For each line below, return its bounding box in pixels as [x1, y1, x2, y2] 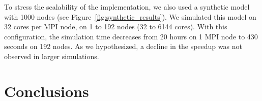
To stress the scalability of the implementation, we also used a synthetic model [4, 2, 250, 12]
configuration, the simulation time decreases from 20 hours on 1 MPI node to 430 [4, 31, 258, 41]
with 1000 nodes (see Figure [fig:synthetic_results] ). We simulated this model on [4, 11, 256, 22]
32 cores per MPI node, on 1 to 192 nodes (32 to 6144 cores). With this [4, 21, 227, 32]
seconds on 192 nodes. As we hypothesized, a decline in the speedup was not [4, 41, 242, 52]
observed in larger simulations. [4, 50, 99, 61]
